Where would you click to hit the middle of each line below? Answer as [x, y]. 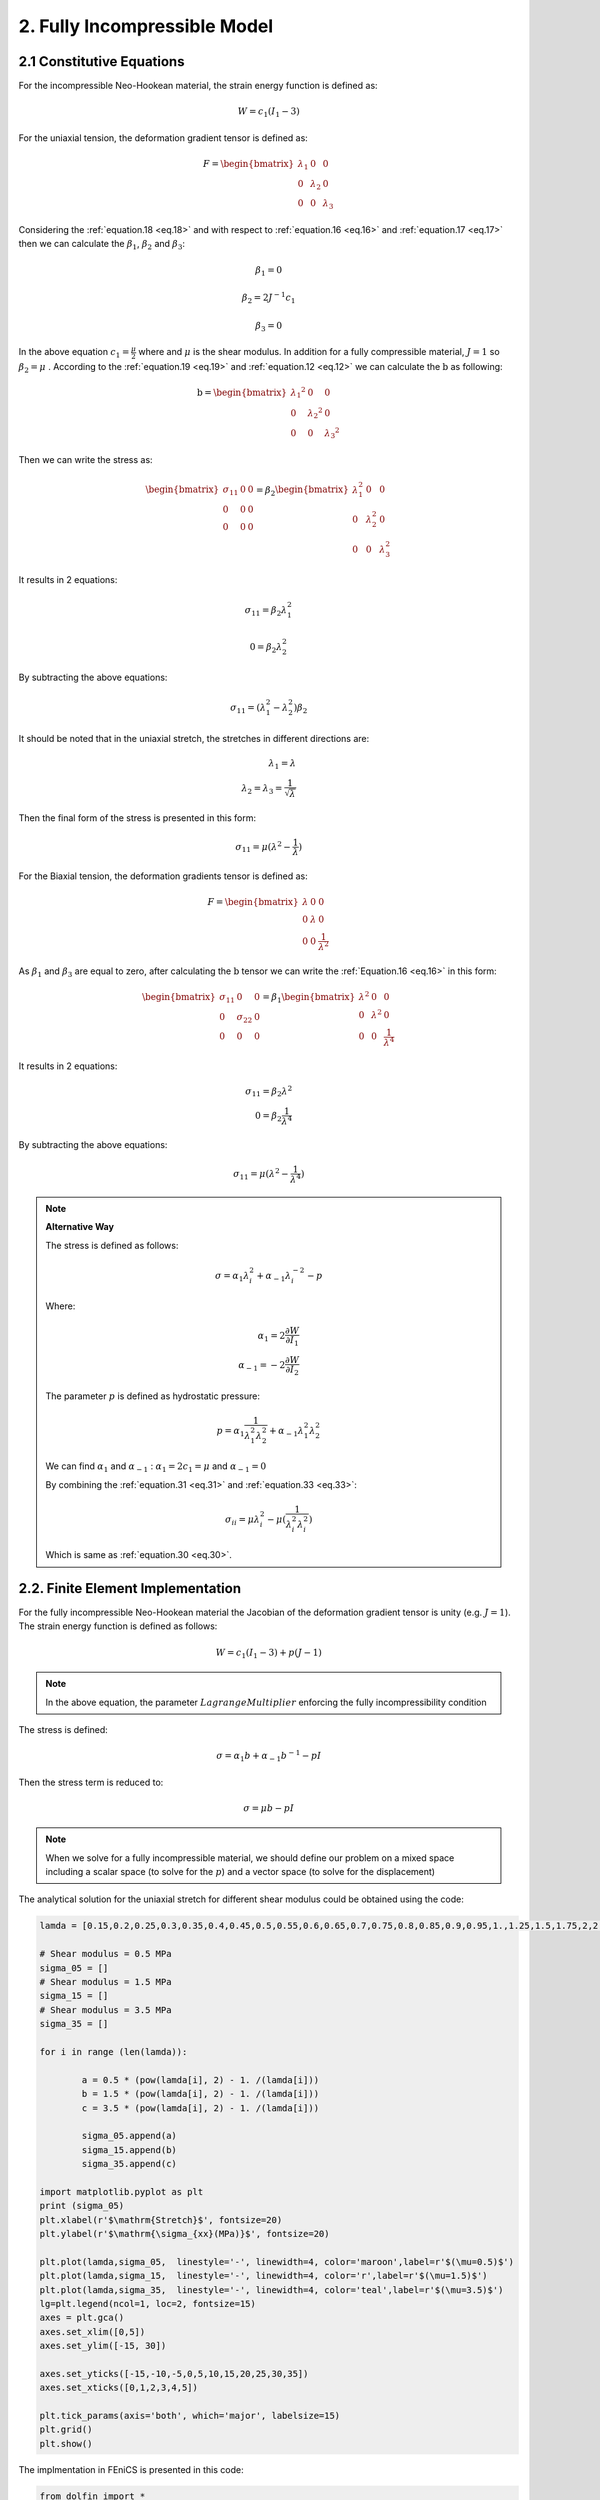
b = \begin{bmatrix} [241, 393]
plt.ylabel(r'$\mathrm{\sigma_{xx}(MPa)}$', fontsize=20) [184, 2234]
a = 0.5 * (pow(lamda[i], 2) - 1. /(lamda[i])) [200, 2079]
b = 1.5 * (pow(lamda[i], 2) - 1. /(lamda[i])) [200, 2094]
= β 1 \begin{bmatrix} [308, 998]
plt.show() [66, 2443]
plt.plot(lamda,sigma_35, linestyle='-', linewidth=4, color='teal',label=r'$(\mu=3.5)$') [271, 2289]
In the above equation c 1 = [74, 353]
